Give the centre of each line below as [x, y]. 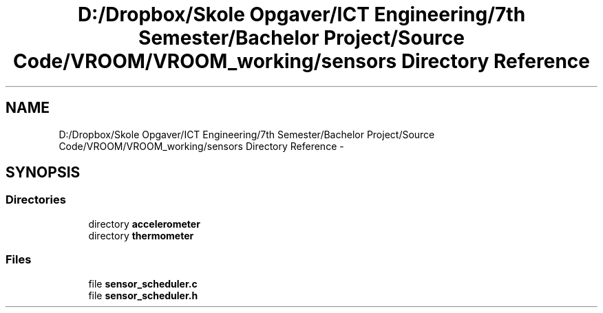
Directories [36, 200]
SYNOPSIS [43, 173]
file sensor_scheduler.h [143, 295]
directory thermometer [141, 235]
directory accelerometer [144, 224]
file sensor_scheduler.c [143, 283]
